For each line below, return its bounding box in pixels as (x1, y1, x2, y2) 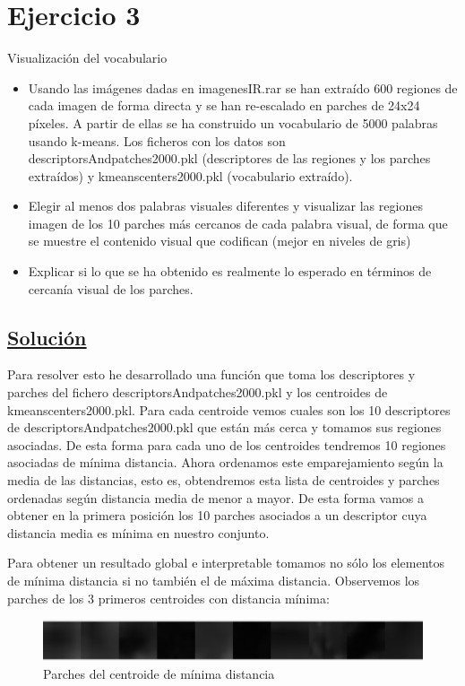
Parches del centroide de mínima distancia (43, 664, 275, 682)
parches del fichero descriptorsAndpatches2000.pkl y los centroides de (7, 383, 388, 402)
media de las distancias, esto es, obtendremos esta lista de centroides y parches (7, 471, 440, 490)
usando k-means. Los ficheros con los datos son (28, 131, 286, 150)
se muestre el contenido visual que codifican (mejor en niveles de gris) (28, 231, 411, 250)
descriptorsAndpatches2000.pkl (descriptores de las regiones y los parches (28, 149, 431, 168)
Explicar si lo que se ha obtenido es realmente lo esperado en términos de (28, 262, 432, 281)
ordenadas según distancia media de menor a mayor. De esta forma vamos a (7, 488, 425, 507)
